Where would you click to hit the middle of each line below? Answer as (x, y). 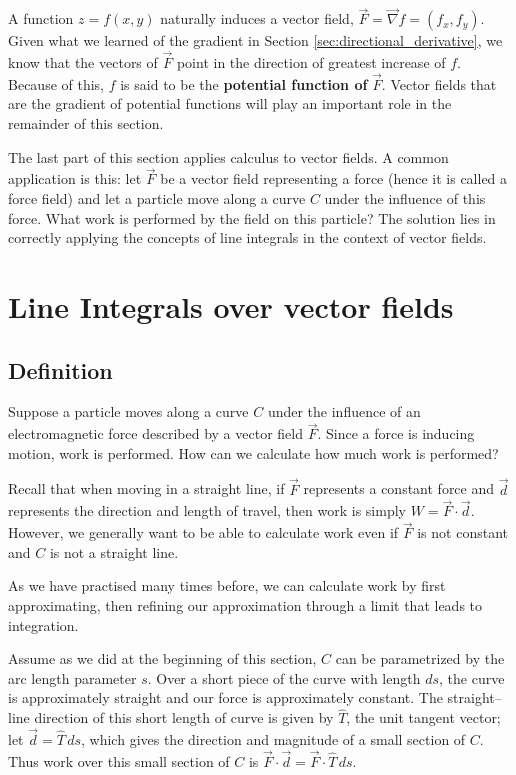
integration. (43, 624)
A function (41, 18)
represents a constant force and (399, 488)
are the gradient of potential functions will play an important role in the (230, 103)
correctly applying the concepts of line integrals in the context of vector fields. (247, 237)
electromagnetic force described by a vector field (155, 433)
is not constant (462, 532)
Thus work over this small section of (119, 760)
